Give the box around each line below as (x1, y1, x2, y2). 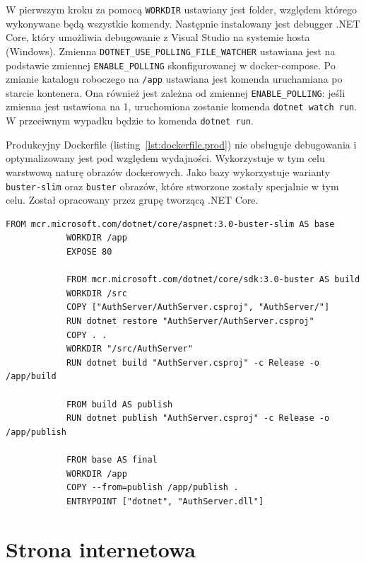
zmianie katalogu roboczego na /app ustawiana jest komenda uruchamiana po (6, 71, 343, 86)
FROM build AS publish (66, 399, 173, 410)
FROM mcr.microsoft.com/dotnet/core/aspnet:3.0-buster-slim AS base (6, 219, 335, 229)
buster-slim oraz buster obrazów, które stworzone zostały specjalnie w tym (6, 178, 339, 193)
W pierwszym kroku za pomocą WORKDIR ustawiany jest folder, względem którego (6, 2, 357, 16)
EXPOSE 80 (66, 247, 112, 257)
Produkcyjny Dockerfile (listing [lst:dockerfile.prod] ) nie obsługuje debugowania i (6, 137, 357, 151)
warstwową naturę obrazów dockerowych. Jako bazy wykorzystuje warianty (6, 164, 331, 179)
